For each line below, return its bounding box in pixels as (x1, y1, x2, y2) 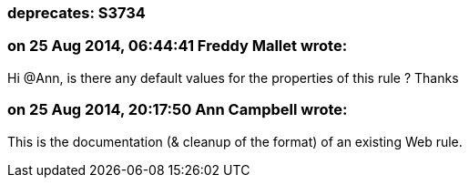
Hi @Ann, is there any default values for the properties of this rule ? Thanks (7, 69, 459, 86)
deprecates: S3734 (7, 4, 146, 22)
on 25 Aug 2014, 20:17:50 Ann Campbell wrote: (7, 100, 348, 119)
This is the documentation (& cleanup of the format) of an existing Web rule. (7, 133, 463, 149)
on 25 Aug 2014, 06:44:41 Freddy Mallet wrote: (7, 36, 348, 56)
